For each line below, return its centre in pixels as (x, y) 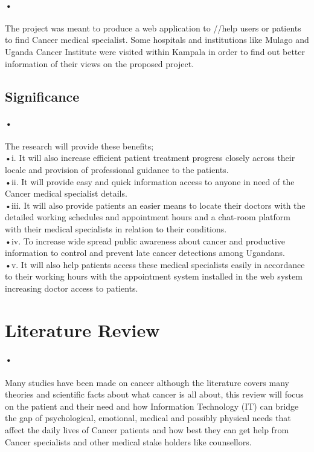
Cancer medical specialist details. (66, 193)
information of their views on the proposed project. (100, 63)
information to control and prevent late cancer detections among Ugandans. (145, 253)
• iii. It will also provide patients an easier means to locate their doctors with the (155, 205)
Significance (42, 96)
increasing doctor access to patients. (72, 288)
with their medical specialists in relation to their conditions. (116, 228)
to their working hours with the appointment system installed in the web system (154, 276)
